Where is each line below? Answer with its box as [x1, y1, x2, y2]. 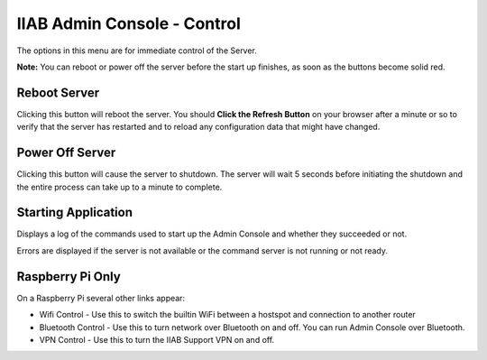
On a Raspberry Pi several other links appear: [16, 292, 185, 303]
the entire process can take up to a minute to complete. [16, 181, 223, 192]
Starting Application [16, 205, 133, 220]
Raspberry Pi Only [16, 269, 121, 284]
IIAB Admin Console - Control [16, 14, 241, 33]
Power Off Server [16, 145, 116, 161]
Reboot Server [16, 85, 100, 100]
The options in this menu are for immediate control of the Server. [16, 45, 257, 56]
